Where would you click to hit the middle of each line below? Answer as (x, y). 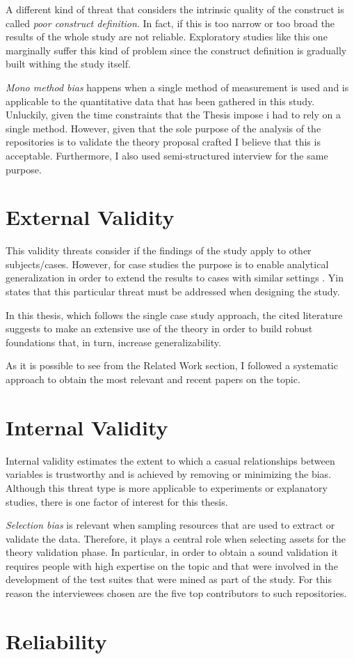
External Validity (90, 217)
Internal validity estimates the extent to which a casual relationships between (170, 460)
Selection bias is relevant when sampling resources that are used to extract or (170, 525)
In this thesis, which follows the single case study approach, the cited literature (174, 315)
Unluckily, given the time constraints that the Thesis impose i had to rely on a (173, 115)
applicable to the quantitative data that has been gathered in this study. (160, 101)
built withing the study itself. (68, 64)
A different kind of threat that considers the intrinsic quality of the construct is (175, 9)
